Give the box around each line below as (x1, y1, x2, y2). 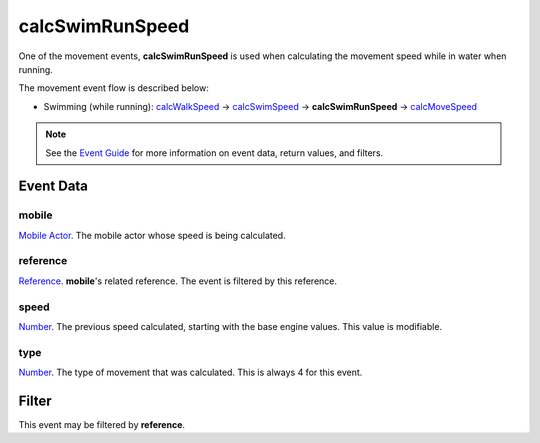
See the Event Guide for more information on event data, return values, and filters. (45, 146, 384, 159)
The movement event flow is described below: (18, 82, 209, 94)
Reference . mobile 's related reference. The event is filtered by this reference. (18, 275, 338, 287)
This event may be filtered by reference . (18, 418, 185, 430)
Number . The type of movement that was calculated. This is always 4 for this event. (18, 366, 363, 379)
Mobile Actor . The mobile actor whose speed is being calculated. (18, 229, 286, 241)
